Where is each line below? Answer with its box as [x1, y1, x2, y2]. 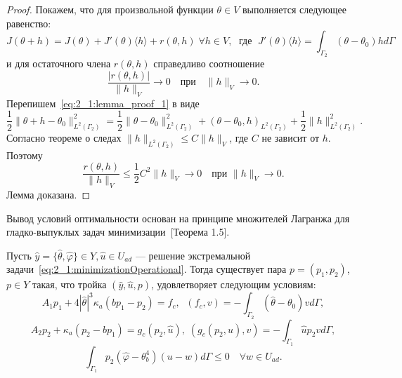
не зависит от [261, 130, 320, 144]
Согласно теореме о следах [6, 130, 122, 144]
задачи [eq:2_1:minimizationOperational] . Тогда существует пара [6, 262, 287, 276]
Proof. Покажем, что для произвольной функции [6, 2, 214, 16]
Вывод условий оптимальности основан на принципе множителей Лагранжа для [6, 210, 350, 225]
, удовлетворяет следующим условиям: [151, 277, 316, 292]
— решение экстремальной [135, 248, 251, 262]
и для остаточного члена [6, 56, 111, 71]
